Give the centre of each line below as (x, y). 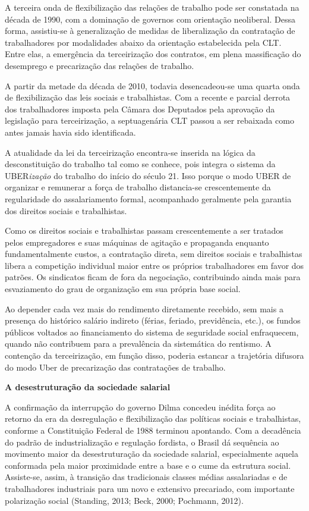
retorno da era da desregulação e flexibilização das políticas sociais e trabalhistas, (153, 418)
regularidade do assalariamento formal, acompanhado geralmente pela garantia (148, 198)
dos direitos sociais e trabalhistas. (66, 210)
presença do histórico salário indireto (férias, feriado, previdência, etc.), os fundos (153, 320)
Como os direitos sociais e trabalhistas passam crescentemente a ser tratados (144, 231)
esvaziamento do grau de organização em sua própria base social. (123, 289)
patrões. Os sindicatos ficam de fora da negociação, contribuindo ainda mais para (153, 277)
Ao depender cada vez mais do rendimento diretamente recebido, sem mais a (144, 308)
